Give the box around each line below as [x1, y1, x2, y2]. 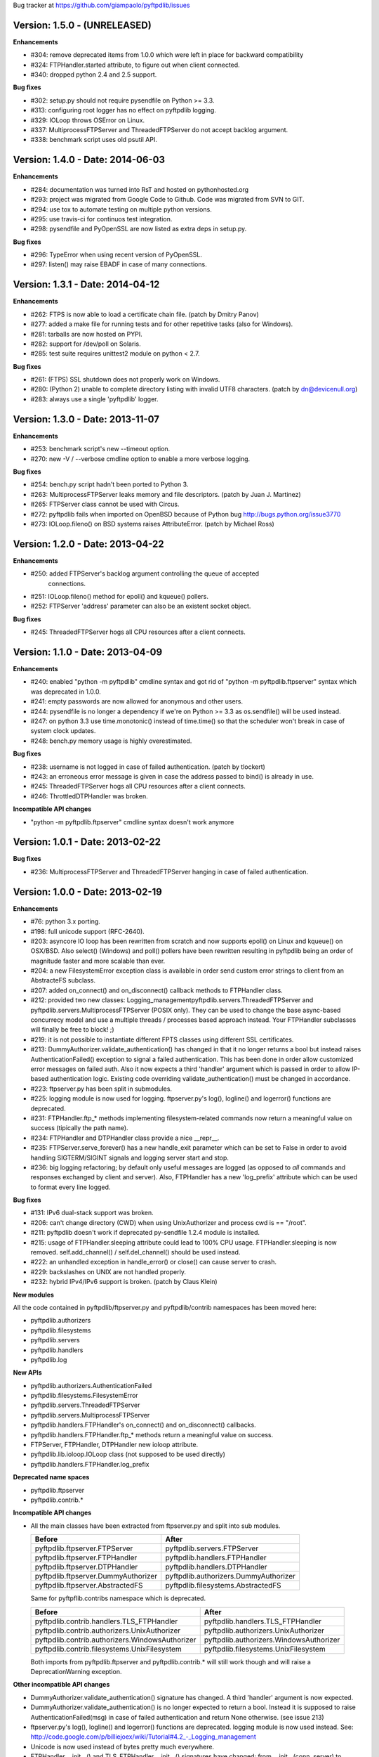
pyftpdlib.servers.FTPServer [165, 1543, 259, 1553]
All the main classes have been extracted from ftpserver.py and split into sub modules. [30, 1522, 281, 1530]
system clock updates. [30, 727, 96, 735]
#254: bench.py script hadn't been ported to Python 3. [30, 480, 189, 488]
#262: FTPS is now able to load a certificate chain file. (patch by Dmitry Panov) [30, 310, 259, 318]
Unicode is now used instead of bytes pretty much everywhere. [30, 1742, 214, 1751]
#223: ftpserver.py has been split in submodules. [30, 1084, 172, 1093]
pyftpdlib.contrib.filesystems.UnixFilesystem [34, 1644, 182, 1654]
